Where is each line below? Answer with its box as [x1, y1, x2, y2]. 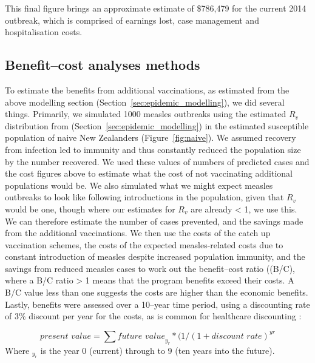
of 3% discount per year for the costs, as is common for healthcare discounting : [5, 310, 302, 322]
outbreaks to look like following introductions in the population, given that [5, 191, 284, 203]
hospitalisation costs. [5, 25, 83, 38]
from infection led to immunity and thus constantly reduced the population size [5, 143, 301, 155]
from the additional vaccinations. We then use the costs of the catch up [5, 226, 271, 239]
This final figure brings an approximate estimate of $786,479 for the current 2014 [5, 2, 307, 14]
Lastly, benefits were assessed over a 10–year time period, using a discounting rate [5, 297, 310, 310]
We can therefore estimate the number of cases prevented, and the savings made [5, 214, 303, 227]
